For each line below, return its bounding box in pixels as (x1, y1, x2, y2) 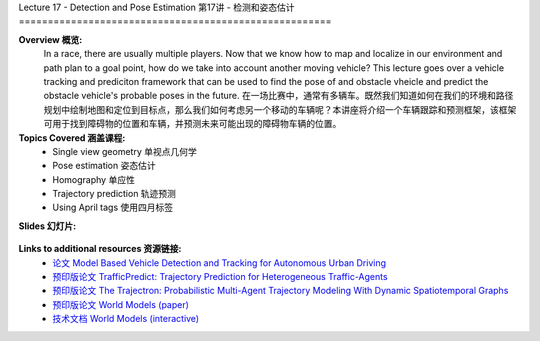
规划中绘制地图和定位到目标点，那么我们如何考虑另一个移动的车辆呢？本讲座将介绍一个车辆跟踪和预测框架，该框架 (43, 103, 517, 115)
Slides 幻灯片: (18, 220, 77, 232)
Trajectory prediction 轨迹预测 (52, 188, 177, 200)
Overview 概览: (18, 33, 83, 45)
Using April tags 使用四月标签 (52, 201, 174, 214)
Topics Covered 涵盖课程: (18, 131, 126, 144)
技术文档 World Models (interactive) (52, 313, 200, 325)
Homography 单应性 (52, 173, 135, 185)
